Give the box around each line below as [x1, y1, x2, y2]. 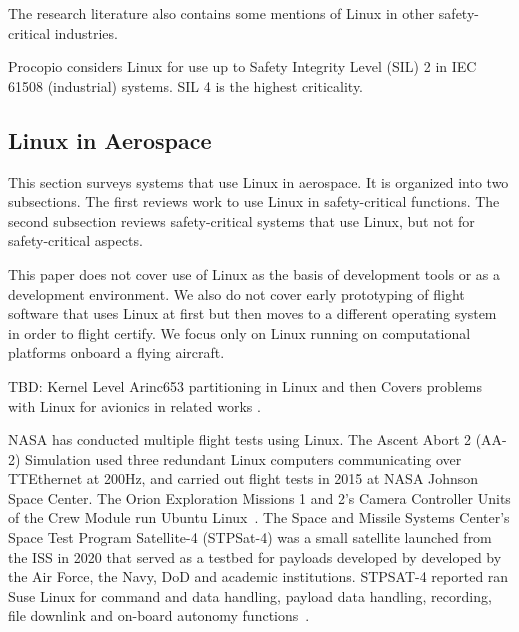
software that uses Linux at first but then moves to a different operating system [8, 303, 497, 324]
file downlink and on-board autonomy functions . [8, 605, 310, 626]
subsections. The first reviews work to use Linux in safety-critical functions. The [8, 191, 500, 212]
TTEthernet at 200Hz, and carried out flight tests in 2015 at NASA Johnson [8, 468, 479, 489]
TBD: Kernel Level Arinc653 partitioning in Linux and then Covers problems [8, 375, 483, 396]
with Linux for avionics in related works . [8, 395, 261, 416]
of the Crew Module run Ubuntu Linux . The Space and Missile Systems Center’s [8, 507, 510, 528]
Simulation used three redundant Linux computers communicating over [25, 448, 462, 469]
